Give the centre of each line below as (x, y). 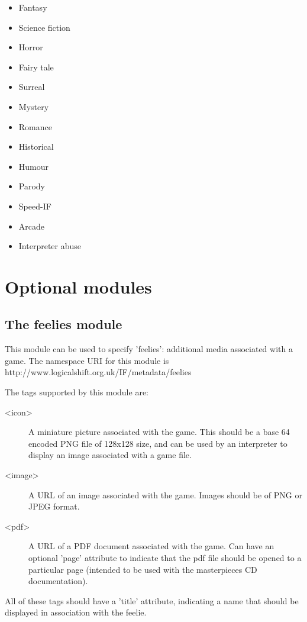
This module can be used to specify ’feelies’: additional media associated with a (149, 349)
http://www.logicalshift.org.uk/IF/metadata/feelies (98, 372)
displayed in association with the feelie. (76, 612)
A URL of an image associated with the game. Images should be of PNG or (165, 494)
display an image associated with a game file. (110, 455)
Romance (35, 126)
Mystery (34, 106)
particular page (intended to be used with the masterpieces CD (143, 569)
